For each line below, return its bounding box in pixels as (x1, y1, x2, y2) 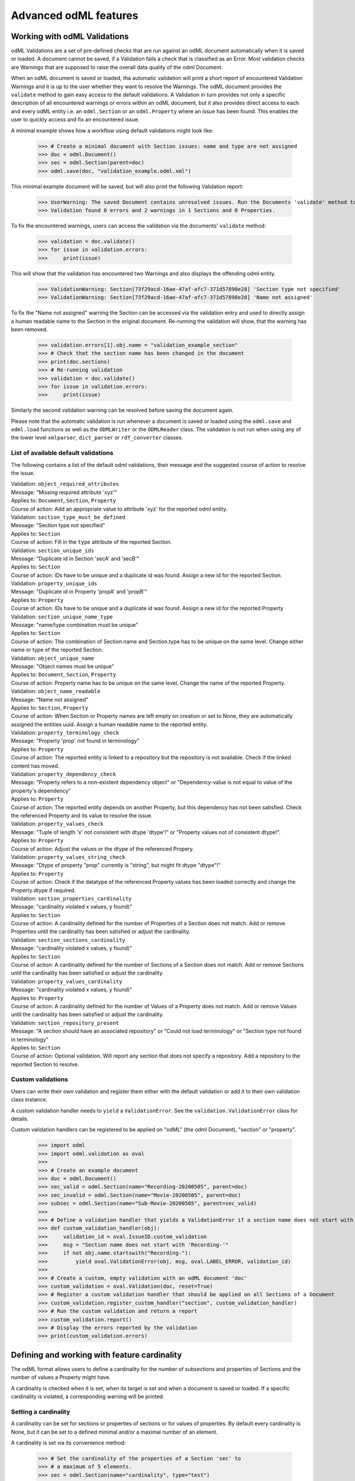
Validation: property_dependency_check (11, 771, 117, 778)
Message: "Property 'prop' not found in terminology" (11, 738, 140, 745)
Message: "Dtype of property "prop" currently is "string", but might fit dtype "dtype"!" (11, 862, 221, 869)
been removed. (11, 326, 49, 333)
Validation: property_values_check (11, 820, 104, 828)
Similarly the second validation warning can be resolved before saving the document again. (11, 406, 234, 414)
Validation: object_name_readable (11, 688, 101, 695)
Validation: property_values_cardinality (11, 977, 122, 985)
